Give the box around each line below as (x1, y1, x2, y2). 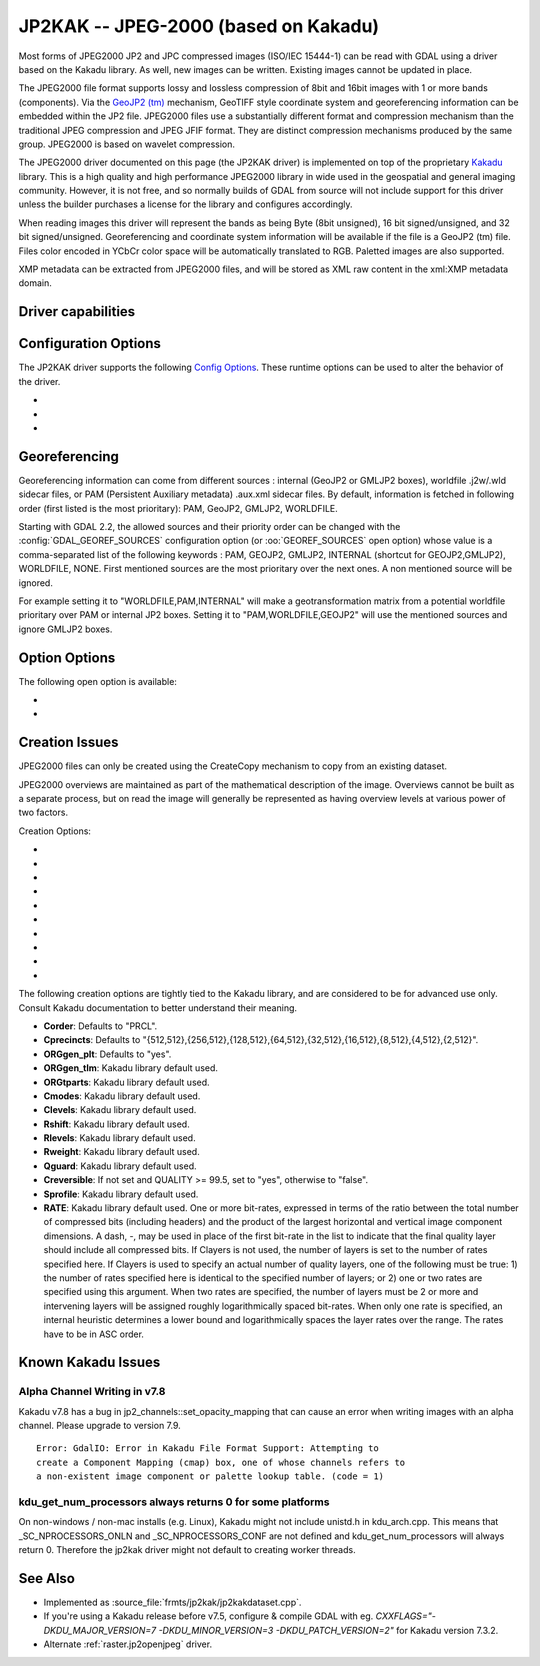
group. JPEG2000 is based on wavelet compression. (18, 138, 235, 150)
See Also (18, 1570, 75, 1587)
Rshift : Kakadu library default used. (43, 1118, 190, 1130)
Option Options (18, 649, 116, 666)
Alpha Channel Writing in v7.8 (18, 1385, 166, 1399)
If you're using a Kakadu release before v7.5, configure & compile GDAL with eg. (43, 1610, 374, 1622)
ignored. (18, 576, 54, 589)
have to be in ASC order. (43, 1328, 145, 1340)
